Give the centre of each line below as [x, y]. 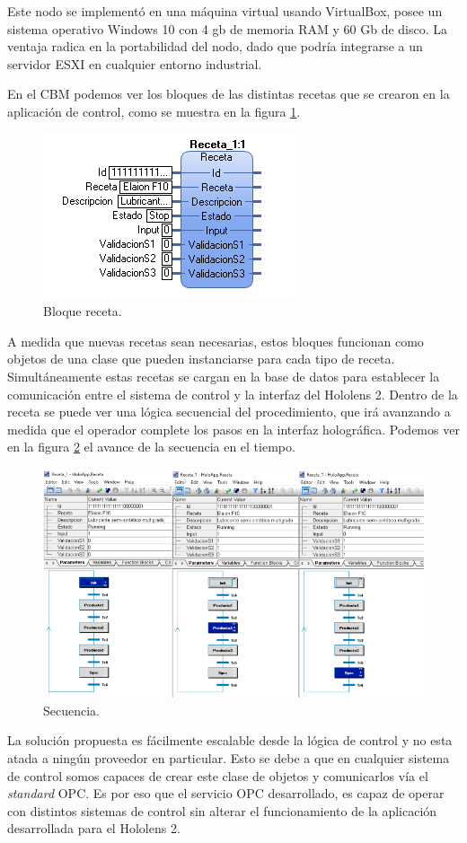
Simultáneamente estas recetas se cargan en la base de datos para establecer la [224, 376]
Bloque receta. [83, 311]
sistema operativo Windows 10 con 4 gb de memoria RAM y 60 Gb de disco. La [228, 28]
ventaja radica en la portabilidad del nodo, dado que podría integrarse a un [215, 46]
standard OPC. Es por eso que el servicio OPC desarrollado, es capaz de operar [226, 793]
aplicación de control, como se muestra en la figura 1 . [154, 111]
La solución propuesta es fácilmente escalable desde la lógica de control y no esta [230, 740]
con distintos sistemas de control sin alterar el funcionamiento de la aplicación [222, 810]
